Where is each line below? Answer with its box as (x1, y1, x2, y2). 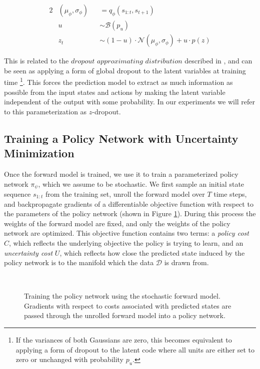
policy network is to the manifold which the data (4, 257, 154, 268)
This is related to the (4, 55, 69, 66)
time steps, (213, 188, 247, 199)
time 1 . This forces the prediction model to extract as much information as (4, 75, 233, 87)
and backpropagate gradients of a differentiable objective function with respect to (4, 198, 253, 209)
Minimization (4, 145, 74, 161)
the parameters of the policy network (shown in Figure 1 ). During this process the (4, 208, 256, 219)
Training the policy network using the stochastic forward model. (24, 291, 220, 301)
